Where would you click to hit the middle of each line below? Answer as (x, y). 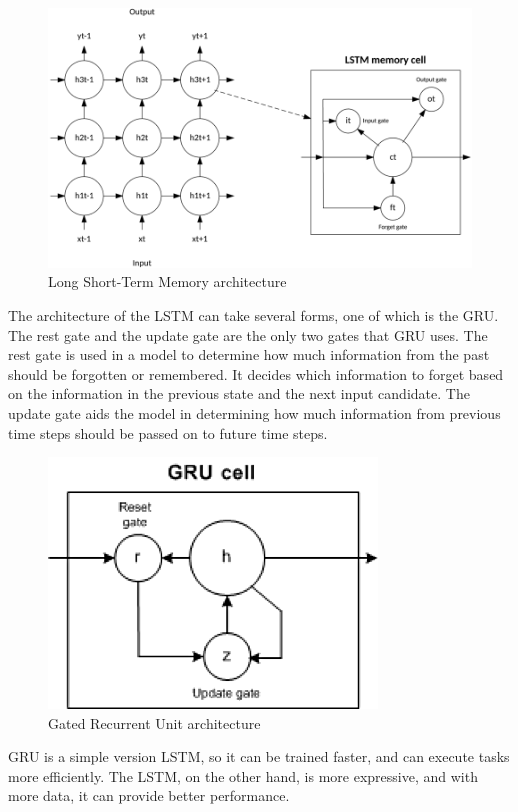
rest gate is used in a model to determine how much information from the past (249, 354)
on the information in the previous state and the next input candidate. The (239, 393)
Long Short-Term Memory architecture (167, 281)
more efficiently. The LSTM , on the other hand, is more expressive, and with (243, 775)
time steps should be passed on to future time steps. (168, 432)
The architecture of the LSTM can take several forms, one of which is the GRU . (253, 314)
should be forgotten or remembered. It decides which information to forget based (256, 373)
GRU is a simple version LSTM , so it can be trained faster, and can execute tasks (259, 756)
